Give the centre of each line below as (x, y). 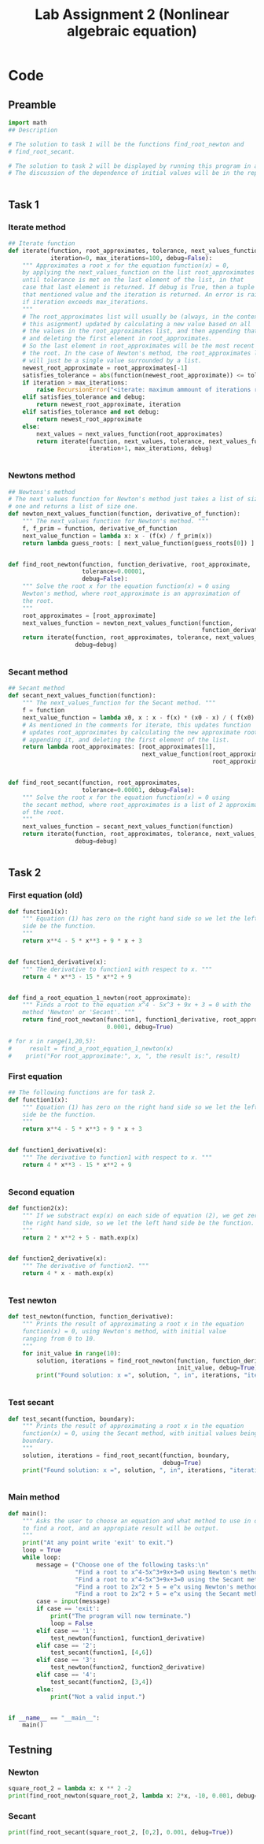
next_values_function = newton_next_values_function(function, (128, 623)
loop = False (71, 1623)
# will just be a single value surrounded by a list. (112, 360)
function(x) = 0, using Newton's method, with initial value (124, 1332)
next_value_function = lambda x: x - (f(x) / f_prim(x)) (117, 536)
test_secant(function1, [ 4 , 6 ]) (101, 1653)
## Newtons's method (42, 492)
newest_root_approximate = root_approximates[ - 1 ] (105, 368)
